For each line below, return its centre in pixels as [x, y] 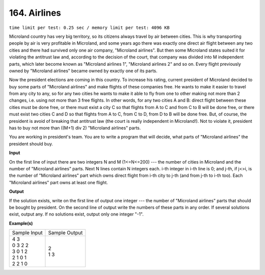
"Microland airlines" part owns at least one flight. [58, 182]
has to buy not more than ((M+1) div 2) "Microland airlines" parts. [75, 128]
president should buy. [31, 144]
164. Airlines [35, 13]
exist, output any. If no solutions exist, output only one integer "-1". [76, 214]
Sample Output [66, 233]
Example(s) [21, 223]
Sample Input [27, 233]
